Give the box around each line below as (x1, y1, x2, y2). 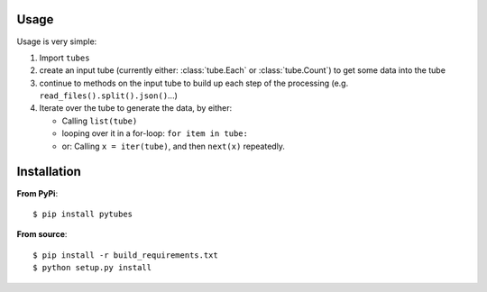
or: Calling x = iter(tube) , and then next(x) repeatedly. (61, 141, 286, 151)
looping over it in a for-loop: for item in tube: (61, 128, 248, 139)
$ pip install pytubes (32, 208, 133, 219)
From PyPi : (16, 187, 59, 198)
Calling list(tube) (61, 115, 138, 126)
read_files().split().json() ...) (39, 90, 178, 101)
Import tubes (39, 52, 90, 63)
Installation (16, 164, 81, 179)
